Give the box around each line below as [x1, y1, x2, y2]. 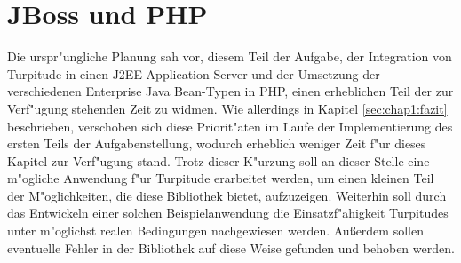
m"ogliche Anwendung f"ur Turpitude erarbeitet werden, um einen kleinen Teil [7, 169, 434, 187]
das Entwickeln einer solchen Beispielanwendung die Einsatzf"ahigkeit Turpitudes [7, 203, 449, 222]
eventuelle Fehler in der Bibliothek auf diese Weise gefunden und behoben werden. [7, 238, 455, 257]
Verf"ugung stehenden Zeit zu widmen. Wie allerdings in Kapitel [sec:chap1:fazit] [7, 99, 448, 117]
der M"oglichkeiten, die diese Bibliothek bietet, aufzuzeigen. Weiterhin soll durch [7, 186, 447, 204]
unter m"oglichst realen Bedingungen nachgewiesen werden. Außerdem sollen [7, 221, 424, 240]
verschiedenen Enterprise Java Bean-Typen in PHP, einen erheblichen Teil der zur [7, 82, 454, 100]
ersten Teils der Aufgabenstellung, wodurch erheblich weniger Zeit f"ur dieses [7, 134, 426, 153]
